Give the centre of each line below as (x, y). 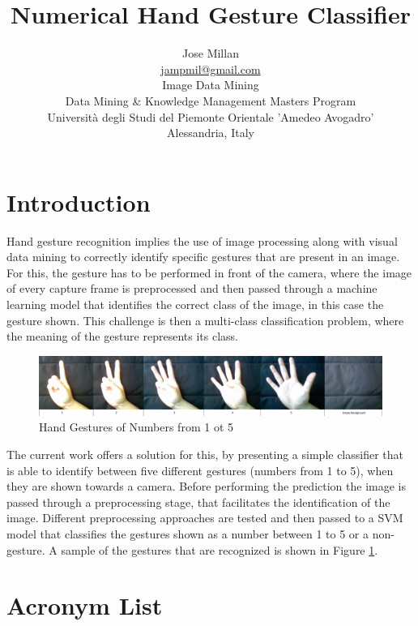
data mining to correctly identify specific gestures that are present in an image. (203, 257)
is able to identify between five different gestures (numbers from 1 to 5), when (200, 470)
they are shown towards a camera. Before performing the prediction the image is (206, 486)
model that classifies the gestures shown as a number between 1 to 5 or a (188, 534)
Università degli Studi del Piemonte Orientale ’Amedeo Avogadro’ (211, 116)
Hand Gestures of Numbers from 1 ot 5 (136, 427)
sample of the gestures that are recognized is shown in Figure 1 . (220, 549)
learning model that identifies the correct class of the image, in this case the (195, 304)
